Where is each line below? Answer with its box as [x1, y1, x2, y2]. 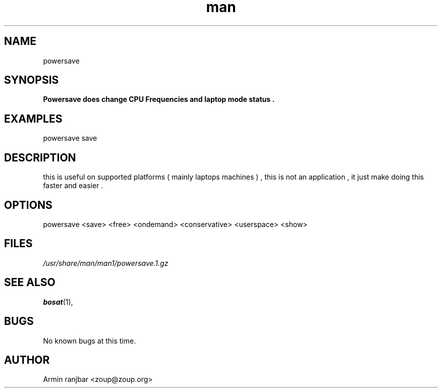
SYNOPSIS [4, 74, 59, 87]
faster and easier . [43, 181, 103, 190]
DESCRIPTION [4, 151, 76, 164]
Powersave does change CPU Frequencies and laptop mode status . [43, 95, 275, 104]
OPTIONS [4, 198, 52, 211]
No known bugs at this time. [43, 336, 136, 345]
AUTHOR [4, 353, 50, 366]
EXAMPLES [4, 112, 63, 125]
